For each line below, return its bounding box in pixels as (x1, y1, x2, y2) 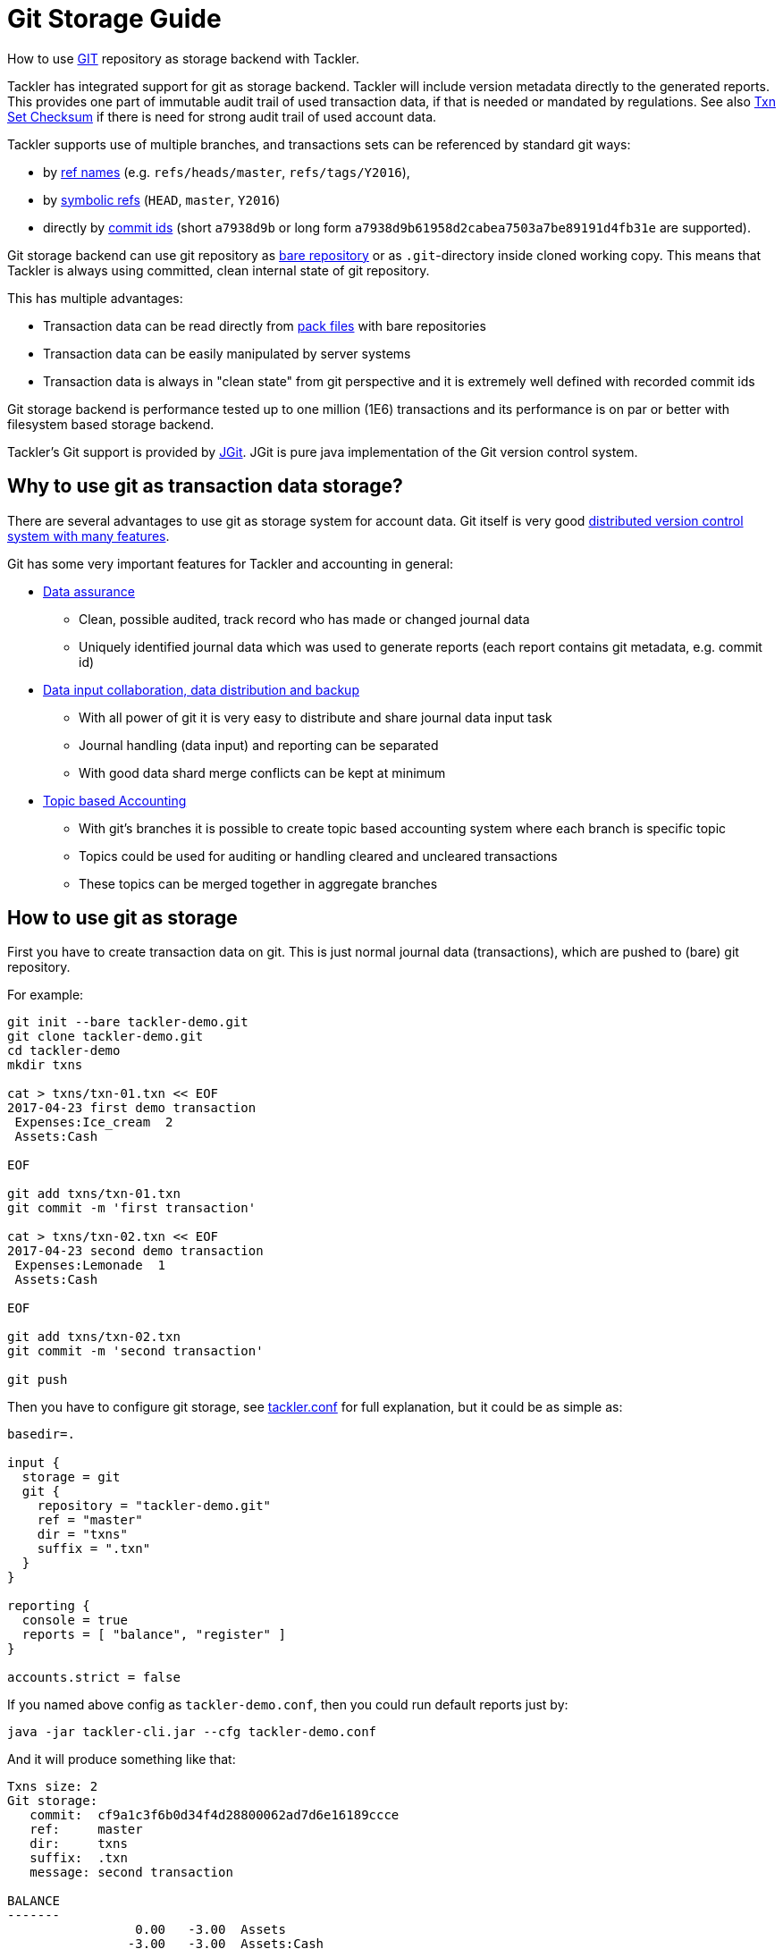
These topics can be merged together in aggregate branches (79, 875, 438, 891)
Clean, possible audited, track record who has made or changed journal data (79, 611, 530, 627)
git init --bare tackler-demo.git (7, 1015, 248, 1030)
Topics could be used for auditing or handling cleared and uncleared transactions (79, 848, 558, 864)
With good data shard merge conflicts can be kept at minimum (79, 764, 446, 780)
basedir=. (7, 1427, 75, 1442)
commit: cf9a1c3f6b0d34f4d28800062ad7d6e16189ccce (29, 1808, 400, 1823)
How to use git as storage (7, 907, 238, 930)
